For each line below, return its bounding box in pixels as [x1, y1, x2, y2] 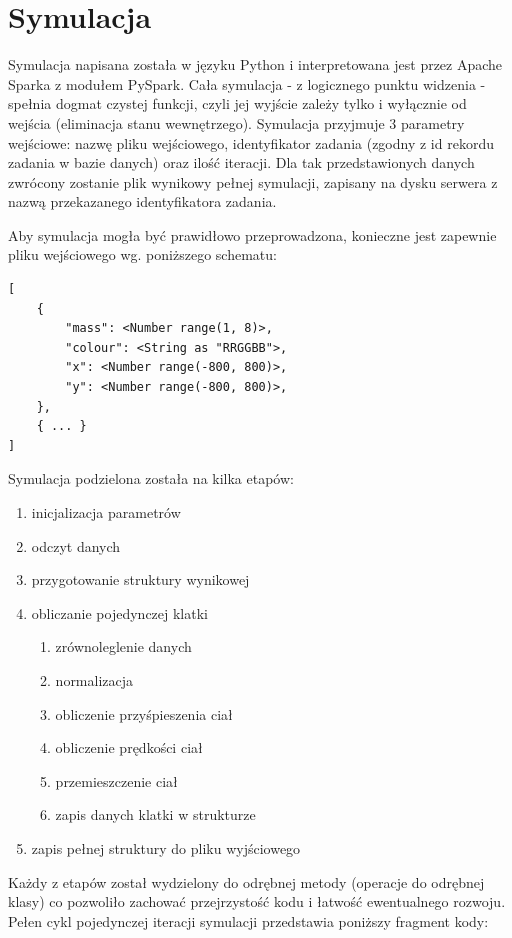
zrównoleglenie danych [55, 636, 192, 657]
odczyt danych [31, 535, 121, 556]
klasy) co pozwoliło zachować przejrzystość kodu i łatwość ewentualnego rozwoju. [8, 891, 506, 912]
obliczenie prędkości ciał [55, 737, 203, 758]
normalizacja [55, 669, 134, 690]
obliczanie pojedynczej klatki [31, 602, 208, 623]
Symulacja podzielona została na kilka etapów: [8, 468, 294, 489]
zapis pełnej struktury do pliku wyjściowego [31, 837, 301, 858]
